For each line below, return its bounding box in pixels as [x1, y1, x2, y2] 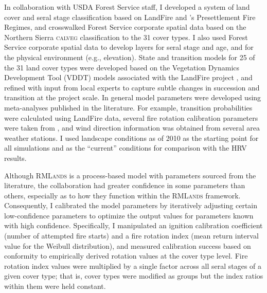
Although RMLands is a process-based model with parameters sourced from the [4, 170, 256, 180]
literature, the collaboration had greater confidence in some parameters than [4, 180, 245, 191]
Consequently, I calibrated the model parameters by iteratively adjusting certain [4, 200, 257, 211]
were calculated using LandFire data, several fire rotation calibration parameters [4, 112, 258, 123]
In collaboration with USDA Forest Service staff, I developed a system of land [4, 2, 250, 12]
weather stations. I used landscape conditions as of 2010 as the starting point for [4, 132, 259, 143]
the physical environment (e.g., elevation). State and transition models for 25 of [4, 51, 255, 62]
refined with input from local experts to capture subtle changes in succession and [4, 82, 260, 93]
